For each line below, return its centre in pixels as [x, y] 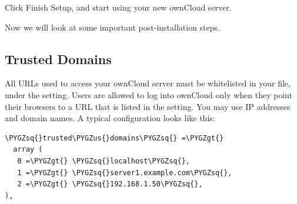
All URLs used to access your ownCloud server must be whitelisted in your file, [148, 83]
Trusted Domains [58, 58]
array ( [28, 150]
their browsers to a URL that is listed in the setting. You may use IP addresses [148, 106]
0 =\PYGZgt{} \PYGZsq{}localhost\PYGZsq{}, [104, 161]
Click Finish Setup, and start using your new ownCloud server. [118, 7]
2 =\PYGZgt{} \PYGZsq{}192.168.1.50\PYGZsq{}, [110, 184]
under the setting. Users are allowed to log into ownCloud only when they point [149, 94]
